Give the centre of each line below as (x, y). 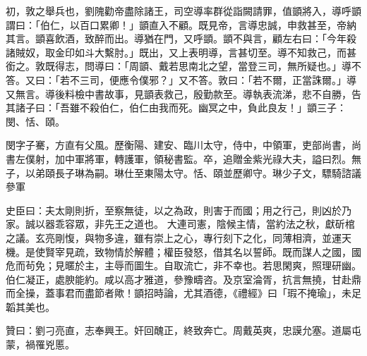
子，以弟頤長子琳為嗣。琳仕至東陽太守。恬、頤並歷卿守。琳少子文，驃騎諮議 (183, 172)
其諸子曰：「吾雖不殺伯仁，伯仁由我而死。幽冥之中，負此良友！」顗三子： (176, 108)
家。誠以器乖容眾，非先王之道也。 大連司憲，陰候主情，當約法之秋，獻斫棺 (180, 224)
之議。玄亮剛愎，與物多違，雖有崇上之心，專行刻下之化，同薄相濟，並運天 (179, 237)
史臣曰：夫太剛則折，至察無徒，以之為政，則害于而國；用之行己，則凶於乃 (179, 210)
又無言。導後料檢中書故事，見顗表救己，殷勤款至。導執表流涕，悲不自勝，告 (183, 93)
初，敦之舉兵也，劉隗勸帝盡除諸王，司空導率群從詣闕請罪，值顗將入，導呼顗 (183, 11)
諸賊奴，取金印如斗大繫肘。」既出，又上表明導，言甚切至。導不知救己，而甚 (181, 52)
